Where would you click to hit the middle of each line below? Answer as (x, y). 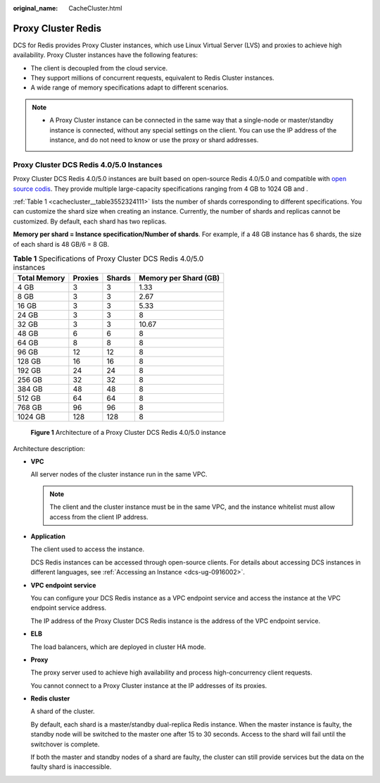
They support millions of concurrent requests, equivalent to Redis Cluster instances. (152, 78)
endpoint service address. (69, 608)
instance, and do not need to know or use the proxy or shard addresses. (154, 140)
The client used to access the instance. (87, 549)
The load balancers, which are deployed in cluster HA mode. (118, 647)
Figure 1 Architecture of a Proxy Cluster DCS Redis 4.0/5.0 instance (128, 433)
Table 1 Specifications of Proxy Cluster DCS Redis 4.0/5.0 (108, 259)
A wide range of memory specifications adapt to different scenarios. (129, 87)
